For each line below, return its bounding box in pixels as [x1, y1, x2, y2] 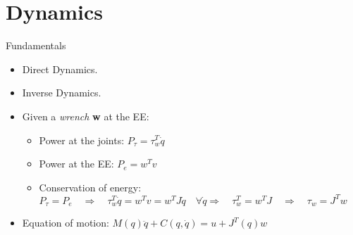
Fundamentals [6, 38, 66, 53]
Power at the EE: [39, 156, 114, 171]
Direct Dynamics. [22, 61, 98, 76]
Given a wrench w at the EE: [22, 108, 149, 123]
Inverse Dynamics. [22, 85, 101, 100]
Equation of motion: [22, 215, 109, 230]
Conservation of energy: [39, 179, 142, 194]
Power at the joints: [39, 132, 125, 147]
